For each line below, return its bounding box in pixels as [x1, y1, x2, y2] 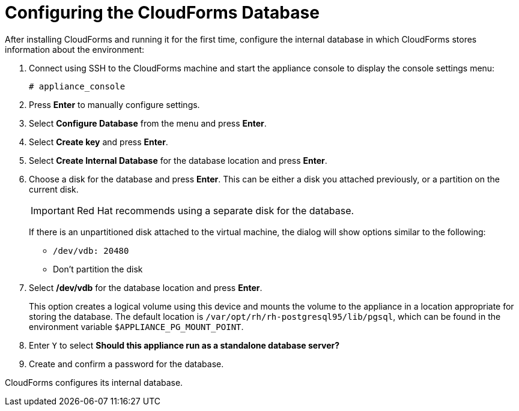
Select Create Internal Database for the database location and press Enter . [29, 155, 327, 166]
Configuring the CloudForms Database [5, 2, 320, 23]
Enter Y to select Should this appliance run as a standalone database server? [29, 340, 340, 350]
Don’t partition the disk [53, 263, 143, 274]
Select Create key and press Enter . [29, 136, 168, 147]
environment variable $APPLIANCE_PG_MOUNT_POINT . [29, 321, 244, 332]
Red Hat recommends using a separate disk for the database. [76, 204, 354, 217]
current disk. [29, 184, 79, 194]
